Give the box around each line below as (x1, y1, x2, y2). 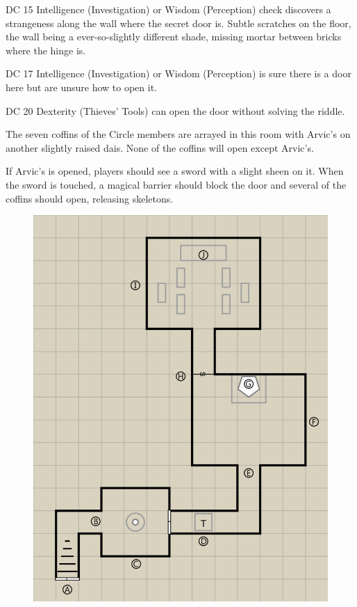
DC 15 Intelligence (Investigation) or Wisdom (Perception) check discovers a (6, 2, 331, 16)
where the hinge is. (6, 42, 86, 57)
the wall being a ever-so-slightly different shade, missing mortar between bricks (6, 29, 342, 44)
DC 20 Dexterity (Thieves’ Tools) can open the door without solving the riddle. (6, 103, 345, 118)
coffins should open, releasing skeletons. (6, 191, 174, 205)
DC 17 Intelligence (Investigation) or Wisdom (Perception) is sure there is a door (6, 66, 351, 81)
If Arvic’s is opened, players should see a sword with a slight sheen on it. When (6, 164, 344, 178)
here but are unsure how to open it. (6, 79, 157, 94)
